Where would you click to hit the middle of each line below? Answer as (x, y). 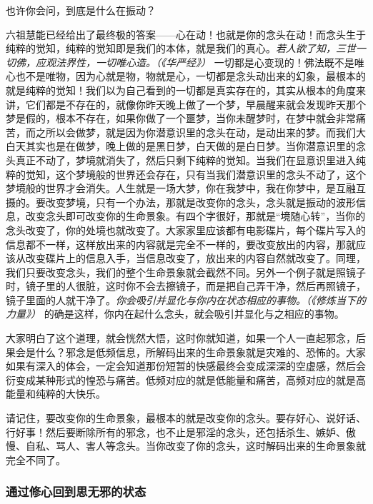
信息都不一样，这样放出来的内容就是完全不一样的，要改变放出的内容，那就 (181, 244)
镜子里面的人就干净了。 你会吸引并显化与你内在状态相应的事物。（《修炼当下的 (186, 299)
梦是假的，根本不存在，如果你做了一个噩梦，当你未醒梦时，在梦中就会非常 (181, 118)
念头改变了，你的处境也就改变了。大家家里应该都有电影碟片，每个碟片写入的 (186, 230)
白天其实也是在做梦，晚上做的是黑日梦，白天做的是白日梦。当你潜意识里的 (181, 146)
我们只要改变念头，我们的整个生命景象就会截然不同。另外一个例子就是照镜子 (186, 272)
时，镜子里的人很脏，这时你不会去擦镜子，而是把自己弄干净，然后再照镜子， (186, 286)
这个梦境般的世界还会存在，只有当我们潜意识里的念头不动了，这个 (210, 174)
